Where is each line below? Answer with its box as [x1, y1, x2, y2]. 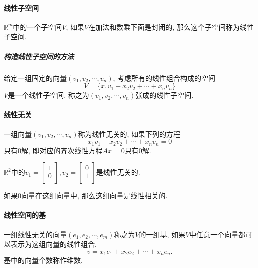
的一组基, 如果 [139, 229, 186, 239]
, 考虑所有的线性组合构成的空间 [113, 72, 216, 83]
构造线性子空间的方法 [4, 51, 74, 61]
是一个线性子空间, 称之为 [8, 90, 89, 100]
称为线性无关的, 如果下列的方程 [78, 128, 181, 139]
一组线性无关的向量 [4, 229, 67, 239]
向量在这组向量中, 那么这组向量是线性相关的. [21, 190, 168, 201]
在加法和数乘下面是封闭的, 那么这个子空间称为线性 [88, 21, 254, 32]
